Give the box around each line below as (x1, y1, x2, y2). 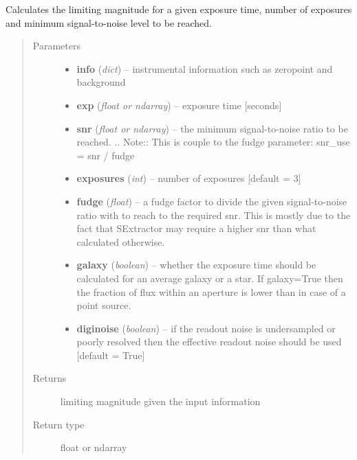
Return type (32, 417, 85, 431)
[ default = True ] (76, 347, 145, 362)
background (76, 75, 126, 89)
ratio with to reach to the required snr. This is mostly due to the (76, 207, 351, 222)
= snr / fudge (76, 148, 135, 162)
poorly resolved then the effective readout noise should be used (76, 334, 342, 349)
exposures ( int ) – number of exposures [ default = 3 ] (76, 171, 301, 185)
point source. (76, 298, 131, 312)
